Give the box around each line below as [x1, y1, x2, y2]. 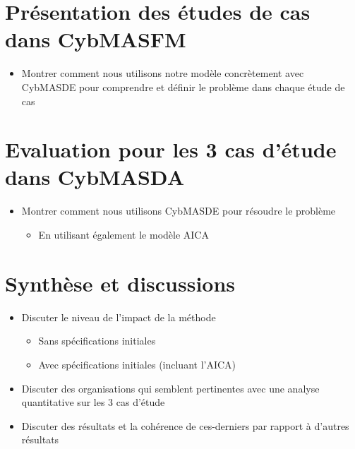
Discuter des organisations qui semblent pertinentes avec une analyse [21, 381, 320, 395]
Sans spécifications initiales [38, 333, 156, 348]
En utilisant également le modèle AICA [38, 227, 209, 241]
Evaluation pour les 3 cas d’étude [5, 135, 337, 164]
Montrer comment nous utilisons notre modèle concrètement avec [21, 66, 304, 80]
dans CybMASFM [5, 25, 186, 54]
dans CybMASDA [5, 162, 184, 191]
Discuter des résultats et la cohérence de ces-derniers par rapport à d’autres [21, 418, 349, 433]
